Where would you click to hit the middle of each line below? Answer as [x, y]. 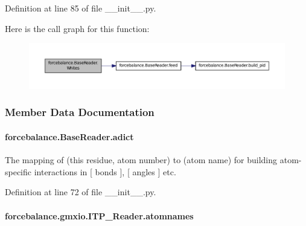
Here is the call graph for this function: [77, 28]
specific [18, 171]
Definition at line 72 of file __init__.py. [81, 192]
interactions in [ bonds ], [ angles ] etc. [105, 171]
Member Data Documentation [80, 112]
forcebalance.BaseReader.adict [69, 136]
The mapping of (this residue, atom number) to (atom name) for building [141, 160]
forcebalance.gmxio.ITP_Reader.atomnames [99, 215]
